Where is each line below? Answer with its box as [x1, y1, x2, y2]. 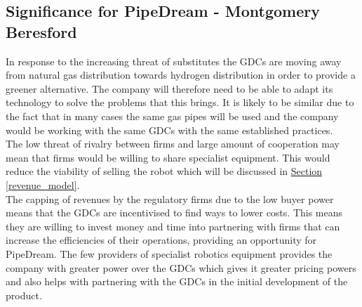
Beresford [6, 20, 77, 42]
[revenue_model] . [6, 177, 80, 192]
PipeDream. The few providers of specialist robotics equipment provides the [6, 246, 333, 261]
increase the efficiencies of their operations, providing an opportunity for [6, 233, 317, 247]
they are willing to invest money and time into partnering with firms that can [6, 218, 340, 233]
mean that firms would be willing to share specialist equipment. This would [6, 150, 330, 164]
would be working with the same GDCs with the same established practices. [6, 122, 333, 137]
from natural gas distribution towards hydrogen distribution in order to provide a [6, 67, 356, 82]
